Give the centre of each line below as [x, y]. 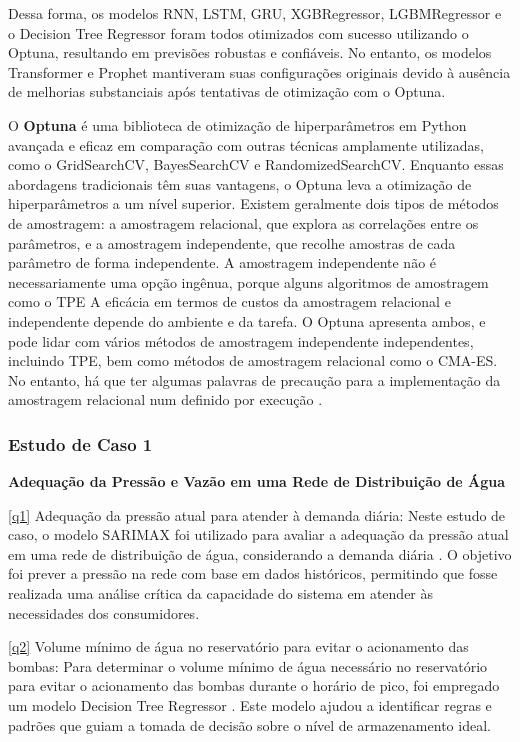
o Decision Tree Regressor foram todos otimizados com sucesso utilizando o [238, 32]
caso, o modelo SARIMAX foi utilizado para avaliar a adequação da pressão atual [258, 534]
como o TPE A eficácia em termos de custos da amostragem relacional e [229, 301]
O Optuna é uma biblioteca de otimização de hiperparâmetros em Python [237, 124]
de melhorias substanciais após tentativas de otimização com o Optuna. [227, 91]
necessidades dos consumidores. [104, 612]
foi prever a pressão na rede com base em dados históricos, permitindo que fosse [253, 573]
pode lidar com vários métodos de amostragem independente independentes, [241, 340]
